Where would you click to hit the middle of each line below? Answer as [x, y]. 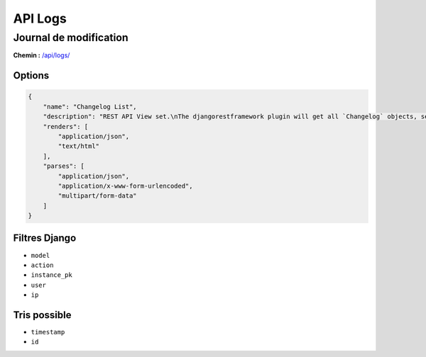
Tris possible [42, 315]
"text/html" [78, 146]
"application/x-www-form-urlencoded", [125, 186]
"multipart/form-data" [98, 196]
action [42, 265]
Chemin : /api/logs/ [42, 55]
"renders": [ [66, 126]
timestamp [48, 332]
